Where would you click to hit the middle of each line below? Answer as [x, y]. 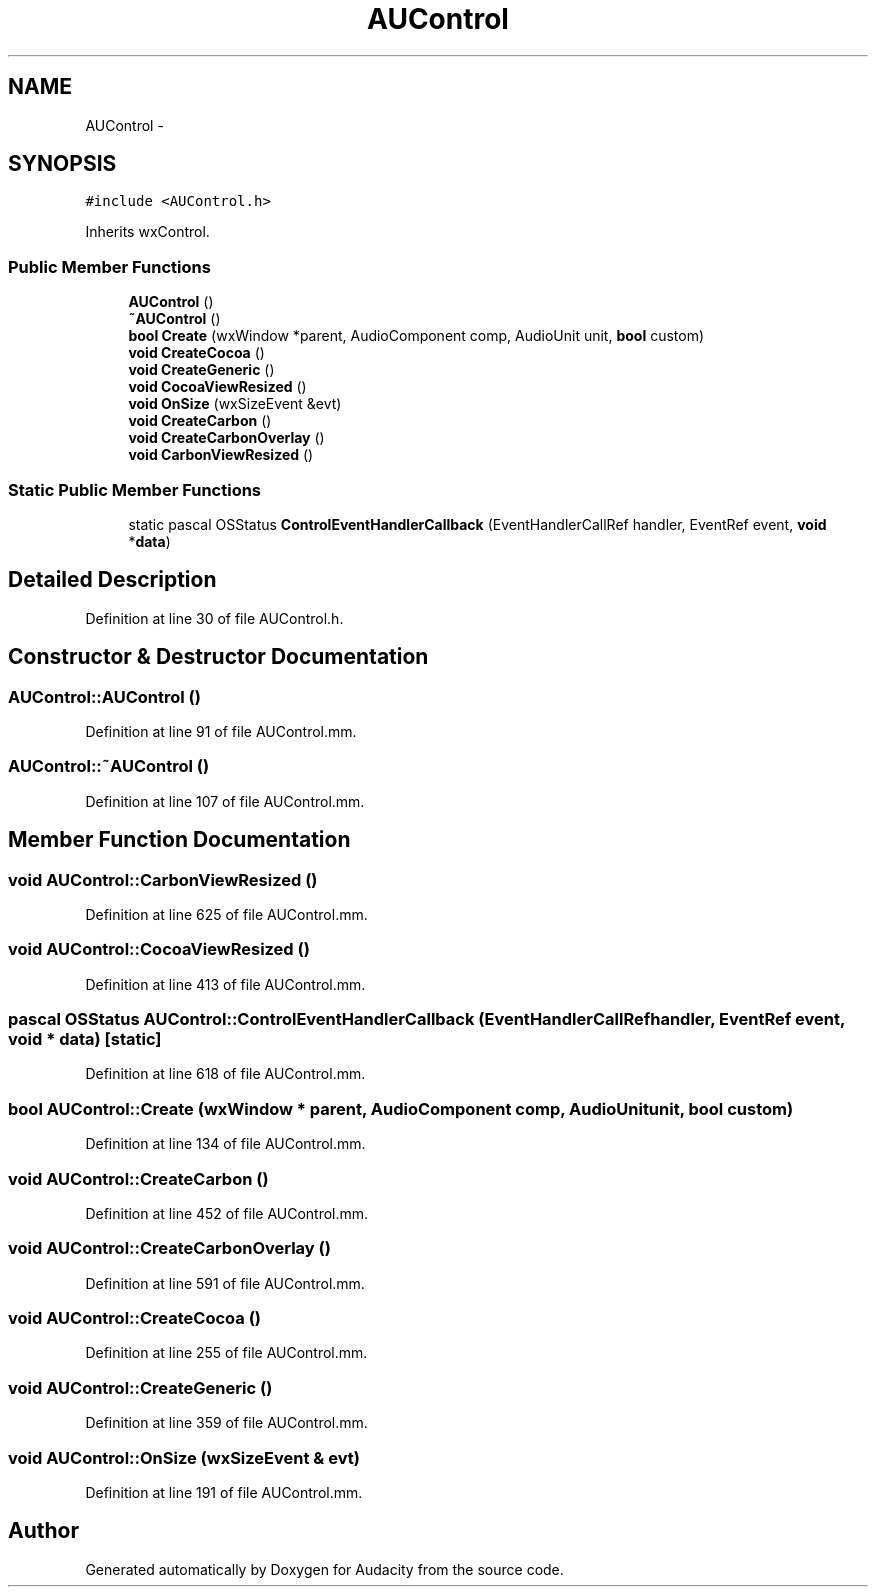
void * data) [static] [85, 1039]
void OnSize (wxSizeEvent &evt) [235, 404]
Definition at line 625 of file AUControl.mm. [226, 914]
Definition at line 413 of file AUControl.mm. [225, 984]
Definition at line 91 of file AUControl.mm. [221, 731]
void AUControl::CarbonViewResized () [163, 879]
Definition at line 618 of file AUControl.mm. [225, 1074]
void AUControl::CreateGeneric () [140, 1387]
